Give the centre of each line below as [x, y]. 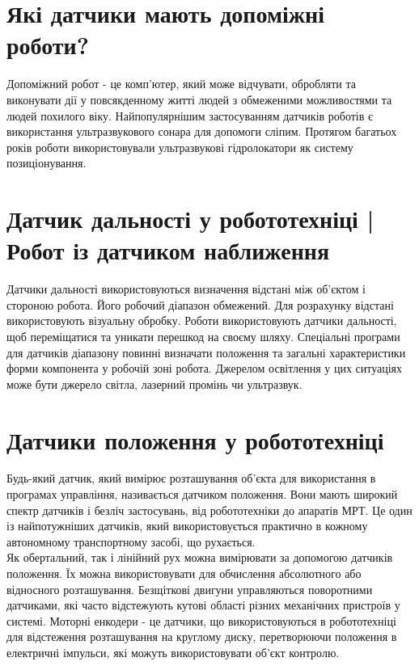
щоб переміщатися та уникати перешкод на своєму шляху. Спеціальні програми [203, 336]
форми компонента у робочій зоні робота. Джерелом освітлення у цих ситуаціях [205, 368]
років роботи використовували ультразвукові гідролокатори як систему [180, 147]
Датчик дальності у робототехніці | [190, 219]
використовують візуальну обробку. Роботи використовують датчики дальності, [202, 320]
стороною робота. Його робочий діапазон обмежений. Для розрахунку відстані [200, 304]
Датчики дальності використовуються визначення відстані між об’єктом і [186, 289]
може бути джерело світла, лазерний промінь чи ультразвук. [154, 384]
